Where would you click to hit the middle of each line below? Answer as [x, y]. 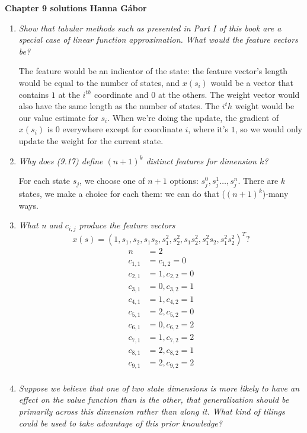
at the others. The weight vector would [229, 94]
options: [184, 181]
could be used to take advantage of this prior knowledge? [120, 423]
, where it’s [208, 129]
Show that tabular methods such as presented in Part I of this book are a [150, 28]
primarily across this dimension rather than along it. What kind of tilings [152, 411]
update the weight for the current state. [91, 140]
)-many [275, 194]
